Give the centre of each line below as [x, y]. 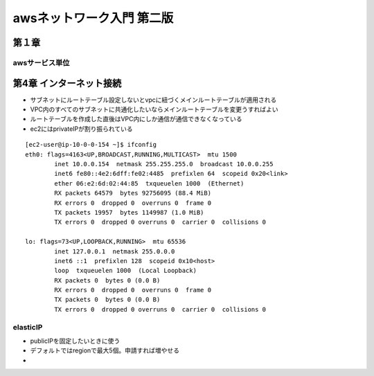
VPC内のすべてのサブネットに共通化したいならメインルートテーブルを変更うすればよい [154, 109]
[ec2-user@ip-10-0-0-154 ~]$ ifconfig [91, 145]
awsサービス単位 [41, 62]
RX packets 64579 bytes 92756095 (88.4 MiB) [133, 193]
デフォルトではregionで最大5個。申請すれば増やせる [105, 350]
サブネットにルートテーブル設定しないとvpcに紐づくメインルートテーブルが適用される [153, 100]
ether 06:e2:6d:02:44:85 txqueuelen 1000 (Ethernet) [149, 183]
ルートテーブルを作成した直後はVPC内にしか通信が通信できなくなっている [136, 119]
